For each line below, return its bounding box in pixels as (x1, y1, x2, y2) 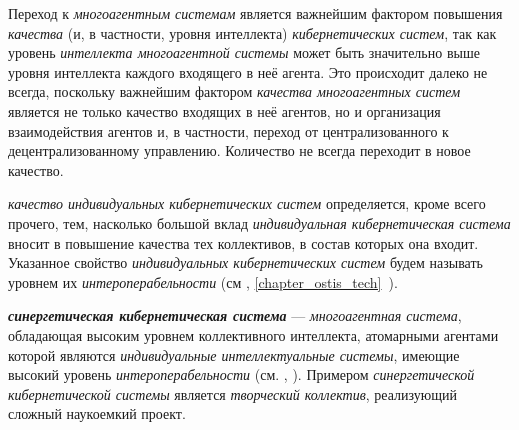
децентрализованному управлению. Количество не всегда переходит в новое (8, 140, 471, 161)
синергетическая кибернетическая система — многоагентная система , (8, 305, 462, 326)
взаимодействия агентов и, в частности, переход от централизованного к (8, 120, 449, 141)
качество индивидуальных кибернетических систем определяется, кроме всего (8, 193, 486, 214)
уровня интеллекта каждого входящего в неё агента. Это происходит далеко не (8, 61, 488, 82)
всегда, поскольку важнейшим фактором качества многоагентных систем (8, 81, 461, 102)
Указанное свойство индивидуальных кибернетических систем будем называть (8, 252, 483, 273)
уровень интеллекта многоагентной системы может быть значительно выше (8, 42, 480, 63)
